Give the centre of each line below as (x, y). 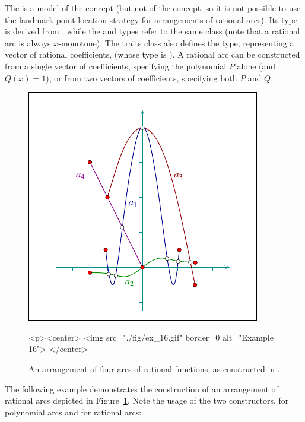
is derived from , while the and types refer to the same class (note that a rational (152, 31)
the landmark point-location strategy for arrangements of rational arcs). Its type (151, 19)
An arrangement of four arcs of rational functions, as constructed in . (154, 368)
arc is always (28, 42)
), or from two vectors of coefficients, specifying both (142, 77)
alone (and (256, 66)
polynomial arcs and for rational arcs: (73, 412)
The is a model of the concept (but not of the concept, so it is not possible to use (153, 8)
